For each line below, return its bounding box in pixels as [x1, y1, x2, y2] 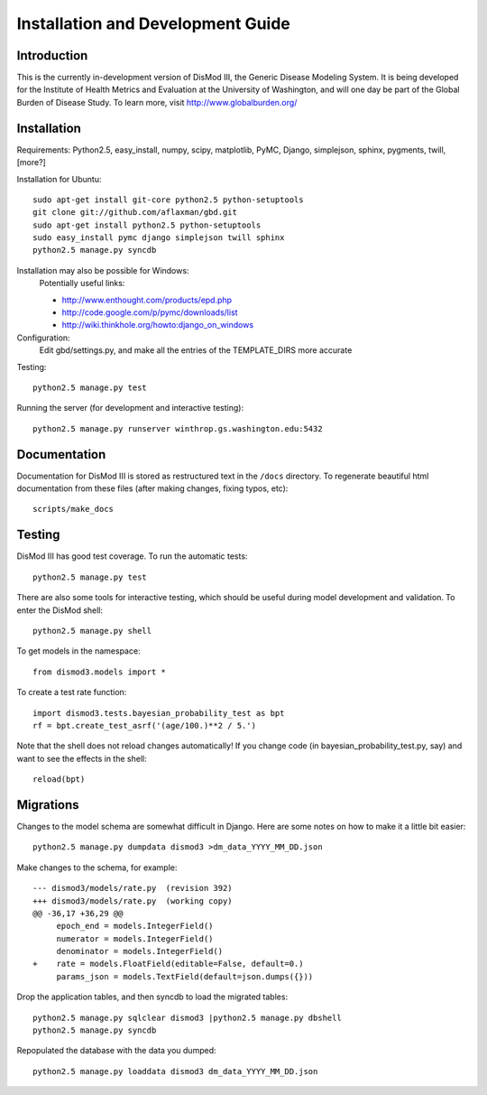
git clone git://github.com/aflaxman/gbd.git [32, 208, 238, 218]
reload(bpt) [32, 775, 86, 784]
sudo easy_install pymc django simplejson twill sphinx [32, 233, 285, 243]
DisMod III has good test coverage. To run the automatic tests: [16, 551, 248, 561]
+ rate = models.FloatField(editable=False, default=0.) [32, 959, 304, 970]
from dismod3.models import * [32, 666, 167, 677]
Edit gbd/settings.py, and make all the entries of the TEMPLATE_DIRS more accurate [39, 345, 353, 356]
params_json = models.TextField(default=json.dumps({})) [56, 971, 314, 981]
